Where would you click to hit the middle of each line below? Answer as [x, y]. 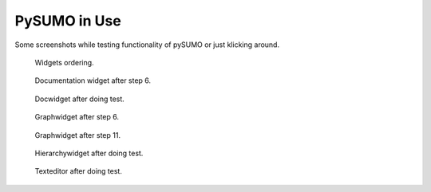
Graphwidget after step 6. [77, 117]
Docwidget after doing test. [80, 99]
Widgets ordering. [65, 62]
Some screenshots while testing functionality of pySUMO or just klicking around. [147, 45]
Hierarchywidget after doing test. [89, 153]
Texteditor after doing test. [79, 171]
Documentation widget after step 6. [93, 80]
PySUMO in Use [68, 21]
